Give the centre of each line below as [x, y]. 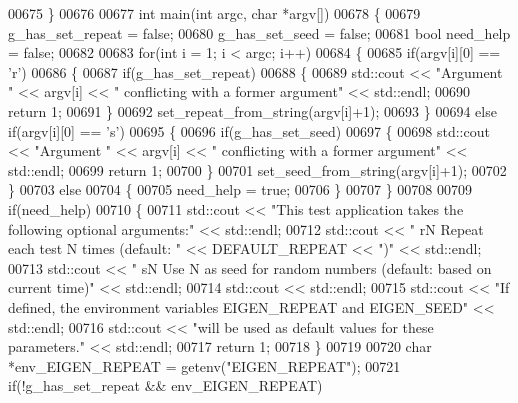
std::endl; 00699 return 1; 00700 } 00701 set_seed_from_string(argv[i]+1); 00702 [257, 169]
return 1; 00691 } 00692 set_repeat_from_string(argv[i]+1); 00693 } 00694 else [252, 110]
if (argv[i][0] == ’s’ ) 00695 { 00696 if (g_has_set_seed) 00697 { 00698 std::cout [249, 130]
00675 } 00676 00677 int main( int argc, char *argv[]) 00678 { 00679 [214, 13]
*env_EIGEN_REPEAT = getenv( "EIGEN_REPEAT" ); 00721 [204, 365]
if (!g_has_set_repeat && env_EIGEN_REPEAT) [165, 385]
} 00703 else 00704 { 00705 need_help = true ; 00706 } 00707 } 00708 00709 [240, 189]
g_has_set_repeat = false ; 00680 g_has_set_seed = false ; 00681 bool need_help [259, 32]
